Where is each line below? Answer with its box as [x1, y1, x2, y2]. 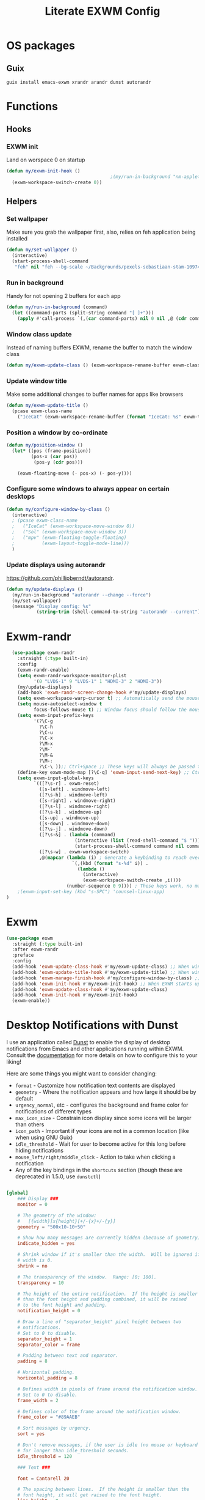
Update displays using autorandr [6, 560, 106, 569]
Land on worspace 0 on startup [6, 156, 85, 163]
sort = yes [17, 1431, 45, 1437]
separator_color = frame [17, 1342, 81, 1348]
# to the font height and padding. [17, 1302, 108, 1309]
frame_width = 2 [17, 1397, 59, 1403]
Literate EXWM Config [45, 4, 160, 18]
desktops [6, 492, 35, 501]
